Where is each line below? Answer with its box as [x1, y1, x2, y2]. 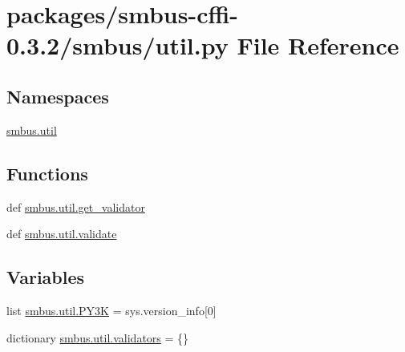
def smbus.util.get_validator [6, 198, 145, 215]
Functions [6, 160, 88, 185]
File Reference [237, 29, 399, 62]
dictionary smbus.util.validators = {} [6, 329, 189, 346]
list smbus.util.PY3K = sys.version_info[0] [6, 301, 217, 318]
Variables [6, 265, 85, 289]
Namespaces [6, 83, 109, 108]
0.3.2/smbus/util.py [6, 29, 229, 62]
